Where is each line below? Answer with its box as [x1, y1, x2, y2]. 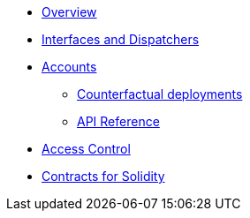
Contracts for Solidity [42, 169, 165, 184]
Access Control [42, 141, 131, 156]
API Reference [77, 114, 160, 129]
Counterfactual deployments [77, 86, 243, 101]
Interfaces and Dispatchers [42, 32, 200, 47]
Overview [42, 4, 97, 19]
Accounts [42, 59, 97, 74]
